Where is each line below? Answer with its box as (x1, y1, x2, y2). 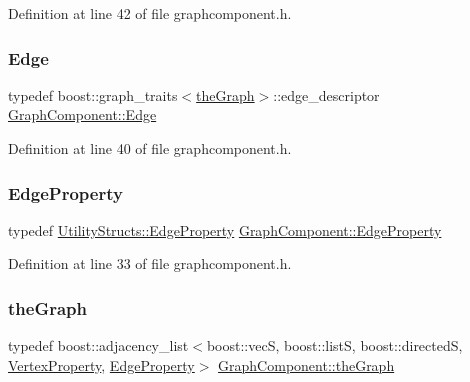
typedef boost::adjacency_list (8, 335, 189, 356)
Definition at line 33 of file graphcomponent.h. (8, 253, 292, 274)
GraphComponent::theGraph (218, 354, 395, 375)
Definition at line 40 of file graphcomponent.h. (8, 138, 292, 158)
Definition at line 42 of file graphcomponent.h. (8, 3, 292, 23)
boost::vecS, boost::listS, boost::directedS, (206, 335, 463, 356)
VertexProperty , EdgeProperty (8, 354, 195, 375)
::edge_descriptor (273, 84, 380, 105)
